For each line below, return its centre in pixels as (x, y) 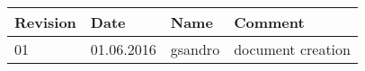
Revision (45, 22)
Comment (269, 22)
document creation (292, 49)
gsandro (195, 49)
